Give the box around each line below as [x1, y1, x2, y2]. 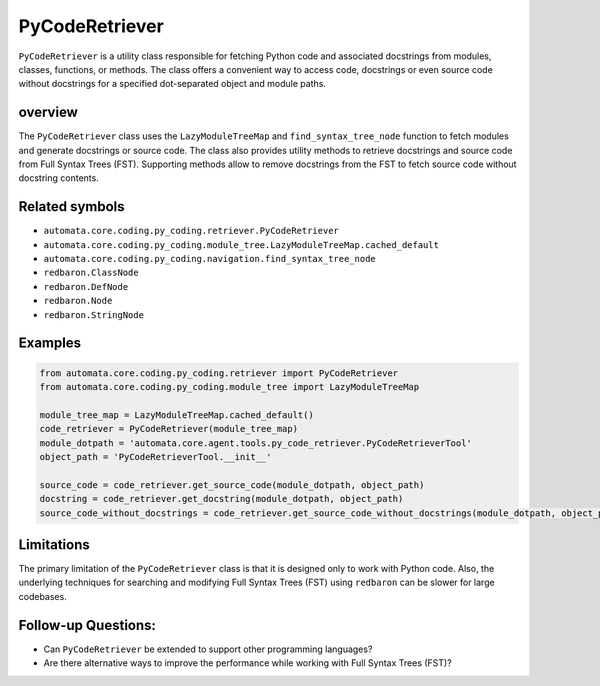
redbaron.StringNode [43, 309, 145, 320]
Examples [18, 335, 82, 352]
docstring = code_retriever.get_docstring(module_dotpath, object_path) [39, 493, 404, 505]
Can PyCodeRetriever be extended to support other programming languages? [43, 643, 373, 655]
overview [18, 104, 79, 121]
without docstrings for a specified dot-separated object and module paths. [18, 78, 327, 90]
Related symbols [18, 198, 125, 215]
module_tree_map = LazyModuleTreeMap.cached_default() [39, 409, 314, 420]
